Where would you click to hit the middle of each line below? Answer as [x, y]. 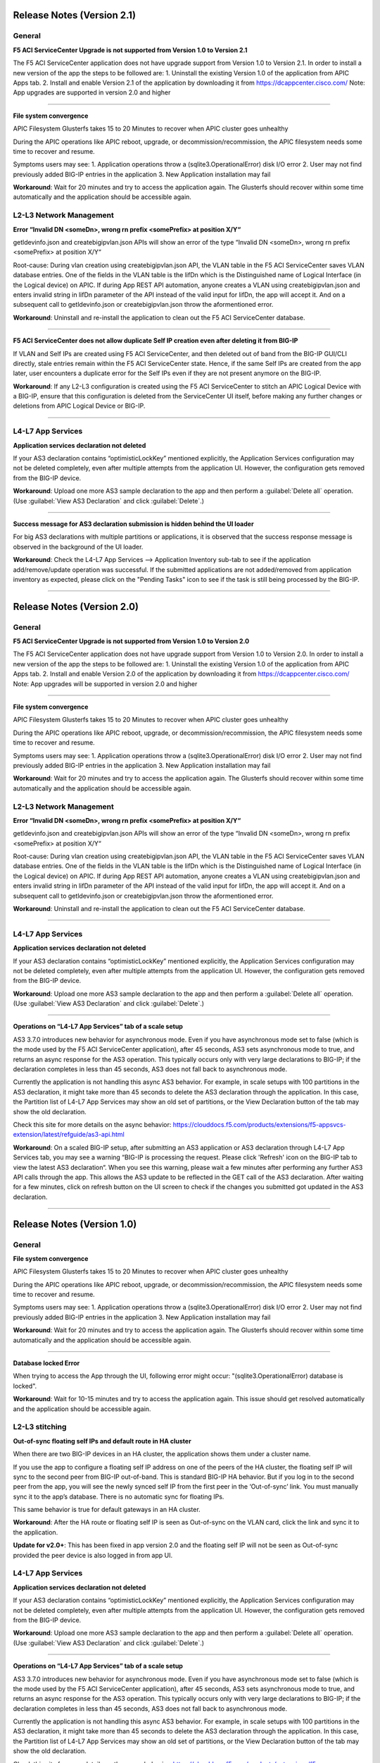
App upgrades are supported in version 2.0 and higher [92, 92]
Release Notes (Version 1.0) [75, 1224]
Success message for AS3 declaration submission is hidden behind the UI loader [133, 524]
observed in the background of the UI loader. [78, 547]
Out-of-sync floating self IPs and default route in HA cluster [102, 1441]
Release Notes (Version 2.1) [75, 15]
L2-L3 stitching [40, 1427]
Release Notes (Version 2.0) [76, 606]
